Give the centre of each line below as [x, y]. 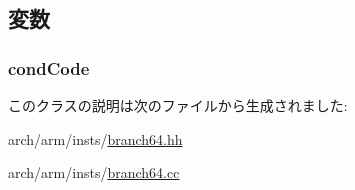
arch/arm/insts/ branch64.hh [95, 138]
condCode [49, 67]
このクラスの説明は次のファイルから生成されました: [178, 105]
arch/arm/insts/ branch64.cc [94, 172]
